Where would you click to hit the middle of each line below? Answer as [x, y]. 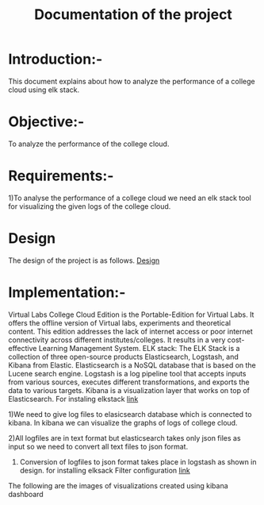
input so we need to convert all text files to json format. [98, 446]
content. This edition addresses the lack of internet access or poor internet [131, 331]
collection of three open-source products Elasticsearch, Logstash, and [124, 357]
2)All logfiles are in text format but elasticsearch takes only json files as [124, 438]
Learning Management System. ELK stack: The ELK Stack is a [139, 348]
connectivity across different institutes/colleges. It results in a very [117, 340]
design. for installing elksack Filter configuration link [105, 470]
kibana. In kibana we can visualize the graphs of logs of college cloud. [123, 422]
